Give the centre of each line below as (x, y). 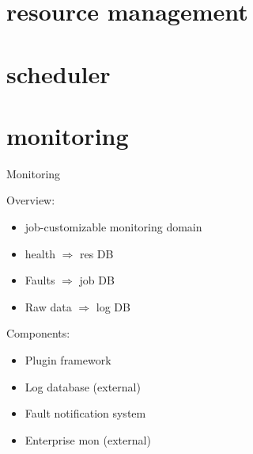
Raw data (48, 306)
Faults (40, 280)
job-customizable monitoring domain (113, 227)
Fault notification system (85, 413)
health (40, 253)
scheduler (59, 73)
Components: (38, 333)
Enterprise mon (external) (88, 439)
